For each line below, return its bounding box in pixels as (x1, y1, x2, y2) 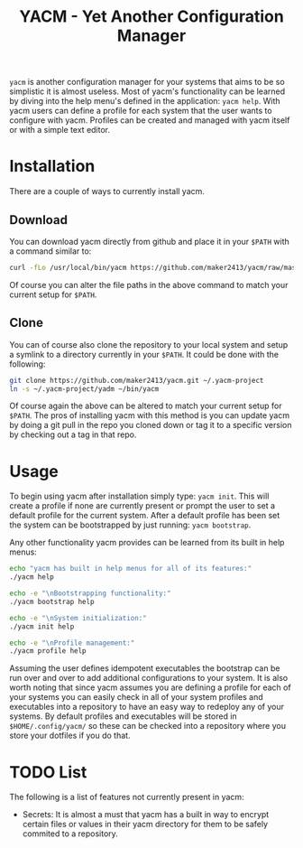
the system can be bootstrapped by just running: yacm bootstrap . (9, 519, 252, 530)
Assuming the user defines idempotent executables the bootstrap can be (9, 663, 280, 674)
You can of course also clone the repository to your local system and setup (9, 339, 289, 349)
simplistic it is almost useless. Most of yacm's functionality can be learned (9, 86, 286, 97)
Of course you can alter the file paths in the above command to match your (9, 279, 289, 290)
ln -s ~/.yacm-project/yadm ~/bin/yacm (9, 384, 160, 394)
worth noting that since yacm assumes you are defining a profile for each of (9, 682, 291, 693)
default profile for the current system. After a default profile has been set (9, 510, 280, 521)
